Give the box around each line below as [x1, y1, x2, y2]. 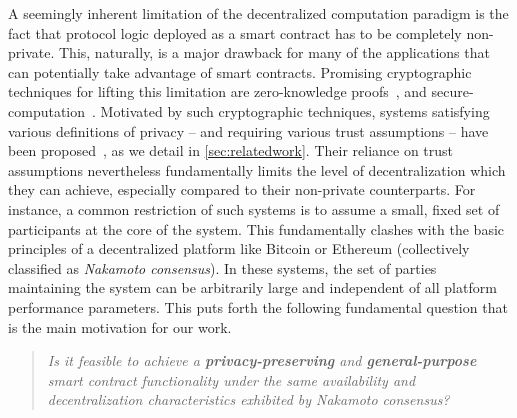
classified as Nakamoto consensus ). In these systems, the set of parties [8, 257, 437, 278]
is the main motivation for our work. [8, 316, 232, 337]
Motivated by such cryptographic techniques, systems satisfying [100, 100, 490, 121]
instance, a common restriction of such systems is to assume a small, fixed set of [8, 198, 500, 219]
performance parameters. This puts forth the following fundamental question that [8, 296, 508, 317]
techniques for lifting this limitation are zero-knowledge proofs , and [8, 81, 427, 102]
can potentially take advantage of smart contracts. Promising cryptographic [8, 61, 472, 82]
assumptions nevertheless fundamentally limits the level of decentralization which [8, 159, 506, 180]
